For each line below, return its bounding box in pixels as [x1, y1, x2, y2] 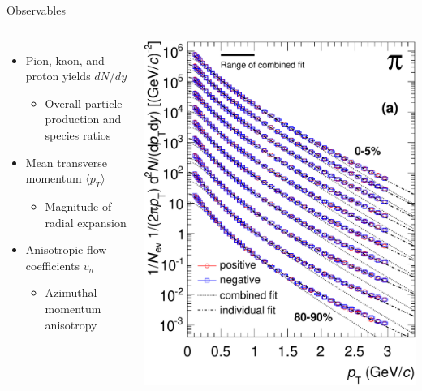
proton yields [25, 67, 91, 84]
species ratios [45, 126, 111, 143]
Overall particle [45, 94, 123, 111]
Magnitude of [45, 197, 112, 214]
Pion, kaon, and [25, 51, 105, 68]
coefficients [25, 256, 80, 273]
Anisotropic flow [25, 241, 107, 258]
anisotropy [45, 316, 97, 333]
